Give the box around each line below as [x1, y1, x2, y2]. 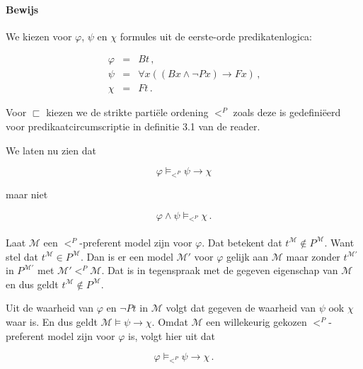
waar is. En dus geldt [6, 314, 98, 329]
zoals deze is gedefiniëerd [233, 105, 341, 120]
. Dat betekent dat [202, 234, 282, 249]
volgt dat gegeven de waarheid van [166, 300, 316, 315]
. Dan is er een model [80, 249, 173, 263]
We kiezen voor [6, 28, 72, 43]
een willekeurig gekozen [206, 314, 307, 329]
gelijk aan [226, 249, 269, 263]
